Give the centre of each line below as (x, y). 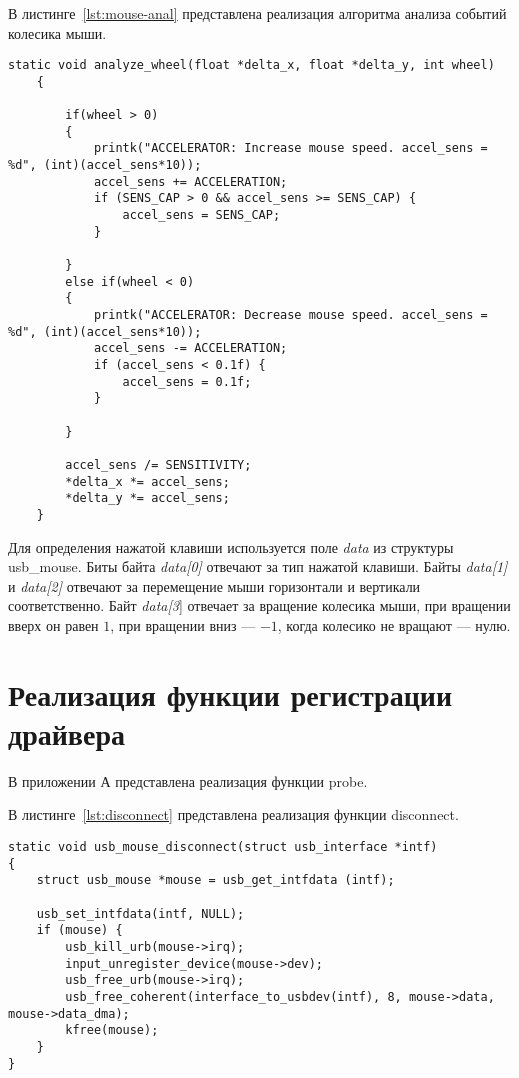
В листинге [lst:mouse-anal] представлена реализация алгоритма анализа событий (257, 13)
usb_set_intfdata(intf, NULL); (140, 913)
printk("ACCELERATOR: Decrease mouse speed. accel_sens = (290, 315)
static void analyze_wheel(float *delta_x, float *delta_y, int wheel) (251, 65)
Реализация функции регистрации (230, 693)
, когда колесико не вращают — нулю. (394, 624)
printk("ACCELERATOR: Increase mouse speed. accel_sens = (290, 148)
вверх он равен (53, 624)
